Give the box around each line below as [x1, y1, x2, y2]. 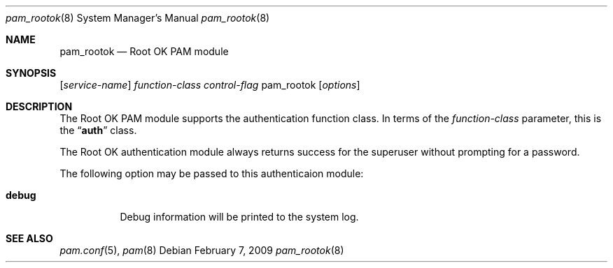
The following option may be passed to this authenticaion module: [59, 167, 364, 179]
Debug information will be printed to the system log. [120, 211, 359, 223]
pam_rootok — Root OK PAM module [59, 45, 229, 57]
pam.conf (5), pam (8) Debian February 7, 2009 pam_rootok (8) [59, 244, 344, 256]
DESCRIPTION [6, 100, 73, 112]
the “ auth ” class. [59, 124, 137, 136]
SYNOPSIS [6, 67, 57, 79]
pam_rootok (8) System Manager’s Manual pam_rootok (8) [6, 12, 270, 24]
